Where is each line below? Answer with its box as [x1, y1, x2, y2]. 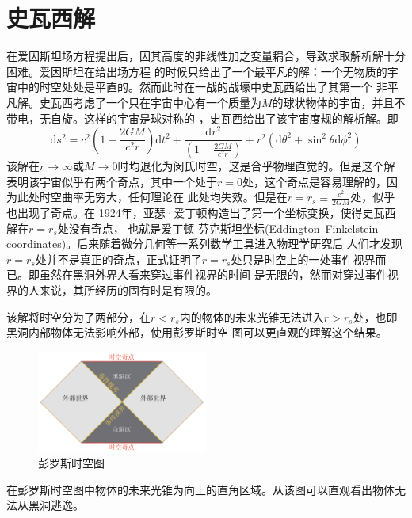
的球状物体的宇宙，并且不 [272, 93, 406, 110]
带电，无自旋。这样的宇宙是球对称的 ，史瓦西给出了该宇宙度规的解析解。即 [6, 109, 399, 126]
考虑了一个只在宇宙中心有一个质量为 [72, 93, 261, 110]
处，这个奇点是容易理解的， [242, 173, 387, 189]
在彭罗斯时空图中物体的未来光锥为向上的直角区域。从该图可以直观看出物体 [6, 481, 395, 497]
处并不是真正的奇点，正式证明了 [35, 250, 202, 267]
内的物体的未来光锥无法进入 [179, 308, 324, 325]
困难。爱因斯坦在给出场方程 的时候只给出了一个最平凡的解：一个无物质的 [6, 63, 387, 79]
